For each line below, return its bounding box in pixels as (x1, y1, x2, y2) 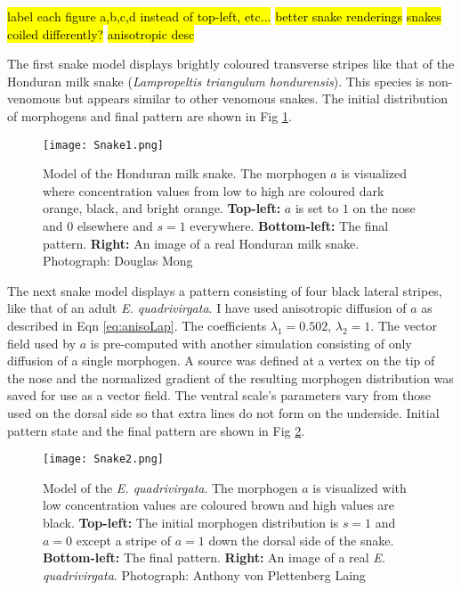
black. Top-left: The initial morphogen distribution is (43, 512, 339, 531)
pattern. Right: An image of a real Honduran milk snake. (43, 234, 360, 252)
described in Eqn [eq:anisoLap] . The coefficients (7, 315, 267, 334)
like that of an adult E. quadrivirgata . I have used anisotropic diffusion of (7, 299, 407, 317)
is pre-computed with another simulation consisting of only (90, 333, 412, 352)
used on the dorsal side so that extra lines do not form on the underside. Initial (7, 403, 440, 422)
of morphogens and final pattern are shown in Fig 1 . (7, 106, 292, 125)
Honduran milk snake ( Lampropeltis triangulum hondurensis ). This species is (7, 71, 425, 90)
